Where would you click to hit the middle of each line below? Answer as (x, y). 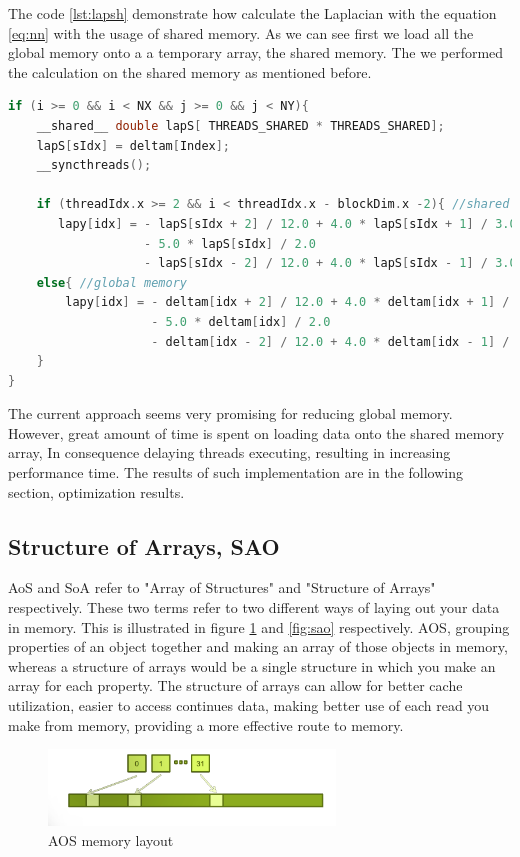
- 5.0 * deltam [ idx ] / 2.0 (241, 321)
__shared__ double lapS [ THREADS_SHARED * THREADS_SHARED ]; (240, 125)
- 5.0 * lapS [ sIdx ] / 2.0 (230, 243)
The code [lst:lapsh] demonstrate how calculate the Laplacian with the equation (252, 13)
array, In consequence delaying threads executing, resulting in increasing (229, 452)
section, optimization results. (96, 491)
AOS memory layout (111, 839)
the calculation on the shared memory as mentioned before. (190, 71)
